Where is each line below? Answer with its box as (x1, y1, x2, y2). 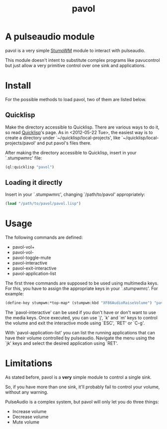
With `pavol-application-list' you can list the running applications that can (5, 330, 156, 336)
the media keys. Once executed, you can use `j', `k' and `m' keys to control (5, 315, 158, 321)
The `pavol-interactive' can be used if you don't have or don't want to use (5, 309, 156, 315)
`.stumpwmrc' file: (5, 155, 42, 161)
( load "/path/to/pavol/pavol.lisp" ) (5, 201, 81, 206)
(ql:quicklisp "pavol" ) (5, 164, 55, 169)
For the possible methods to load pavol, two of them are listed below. (5, 96, 147, 102)
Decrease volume (12, 414, 49, 420)
